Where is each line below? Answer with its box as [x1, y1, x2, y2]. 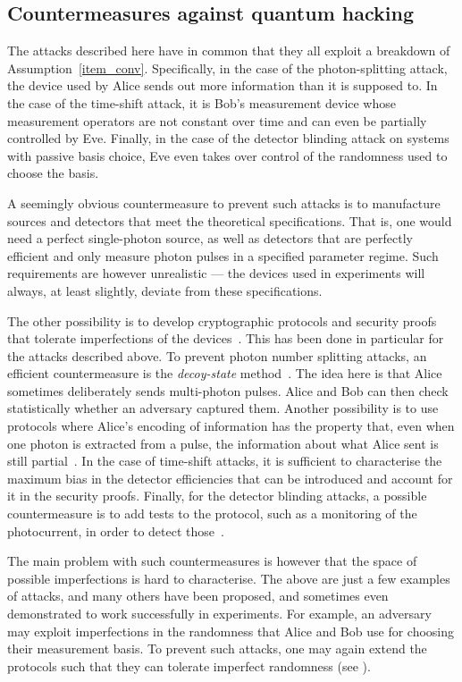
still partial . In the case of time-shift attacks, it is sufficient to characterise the [7, 451, 442, 470]
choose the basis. [7, 164, 99, 182]
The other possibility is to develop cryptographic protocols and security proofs [7, 311, 437, 330]
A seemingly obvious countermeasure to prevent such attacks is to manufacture [7, 193, 441, 212]
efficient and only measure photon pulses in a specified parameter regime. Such [7, 246, 439, 265]
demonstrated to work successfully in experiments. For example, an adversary [7, 604, 432, 623]
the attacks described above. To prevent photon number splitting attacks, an [7, 346, 427, 365]
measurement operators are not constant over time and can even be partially [7, 111, 427, 130]
